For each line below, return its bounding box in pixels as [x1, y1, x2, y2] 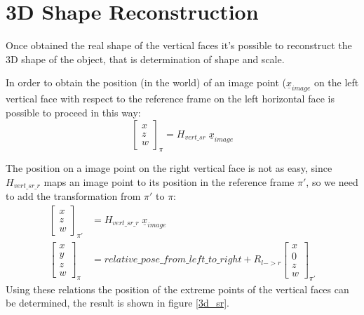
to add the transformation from [6, 189, 141, 203]
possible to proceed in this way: [6, 105, 141, 119]
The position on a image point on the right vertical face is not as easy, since [6, 161, 332, 175]
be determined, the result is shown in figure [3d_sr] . [6, 295, 229, 310]
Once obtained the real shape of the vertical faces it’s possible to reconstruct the [6, 38, 352, 53]
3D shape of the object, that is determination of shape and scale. [6, 51, 285, 66]
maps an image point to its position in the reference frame [43, 174, 295, 189]
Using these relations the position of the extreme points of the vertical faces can [6, 281, 349, 296]
